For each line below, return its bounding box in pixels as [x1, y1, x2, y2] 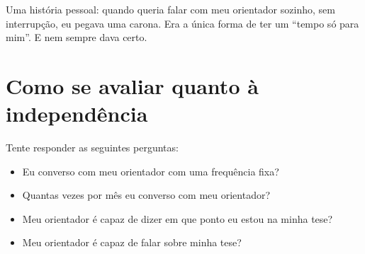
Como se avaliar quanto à [6, 71, 259, 100]
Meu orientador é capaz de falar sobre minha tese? [22, 235, 242, 250]
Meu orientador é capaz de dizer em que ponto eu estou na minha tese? [22, 211, 333, 226]
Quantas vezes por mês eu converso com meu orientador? [22, 187, 271, 202]
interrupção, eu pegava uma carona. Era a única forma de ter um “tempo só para [6, 16, 359, 30]
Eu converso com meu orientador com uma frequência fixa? [22, 163, 279, 178]
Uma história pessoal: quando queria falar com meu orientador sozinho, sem [6, 2, 335, 16]
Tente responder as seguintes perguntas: [6, 140, 179, 155]
